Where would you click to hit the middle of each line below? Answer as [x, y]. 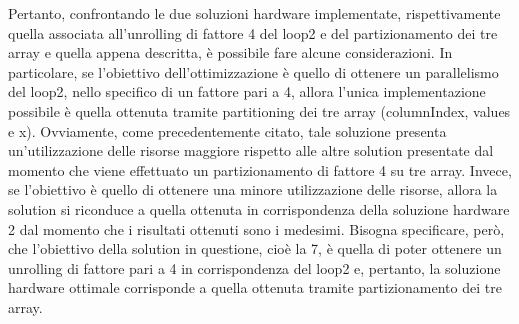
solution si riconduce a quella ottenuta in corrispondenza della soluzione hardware [259, 208]
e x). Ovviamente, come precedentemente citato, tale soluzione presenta [227, 130]
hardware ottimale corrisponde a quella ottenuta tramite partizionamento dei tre [255, 287]
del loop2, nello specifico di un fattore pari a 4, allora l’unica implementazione [247, 91]
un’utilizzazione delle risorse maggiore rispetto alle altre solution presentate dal [251, 150]
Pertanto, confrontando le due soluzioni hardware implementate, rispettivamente [254, 13]
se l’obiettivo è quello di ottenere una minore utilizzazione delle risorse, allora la [253, 189]
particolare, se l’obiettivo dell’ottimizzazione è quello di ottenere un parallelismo [253, 71]
